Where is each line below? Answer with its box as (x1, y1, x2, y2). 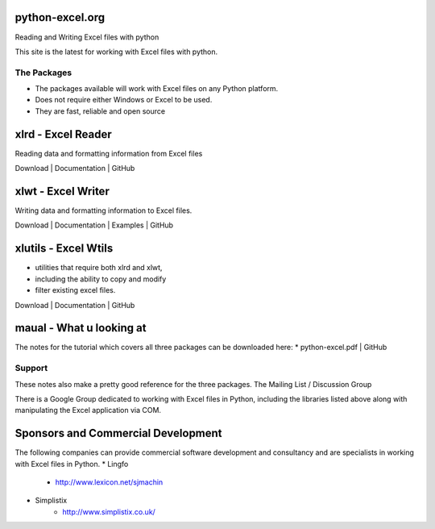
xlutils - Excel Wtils (14, 242, 114, 256)
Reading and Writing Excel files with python (14, 32, 159, 42)
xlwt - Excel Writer (14, 184, 110, 198)
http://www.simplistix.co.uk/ (62, 506, 156, 516)
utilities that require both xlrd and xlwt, (35, 263, 163, 273)
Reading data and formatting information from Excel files (14, 148, 203, 158)
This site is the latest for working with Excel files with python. (14, 47, 218, 56)
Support (14, 363, 48, 374)
